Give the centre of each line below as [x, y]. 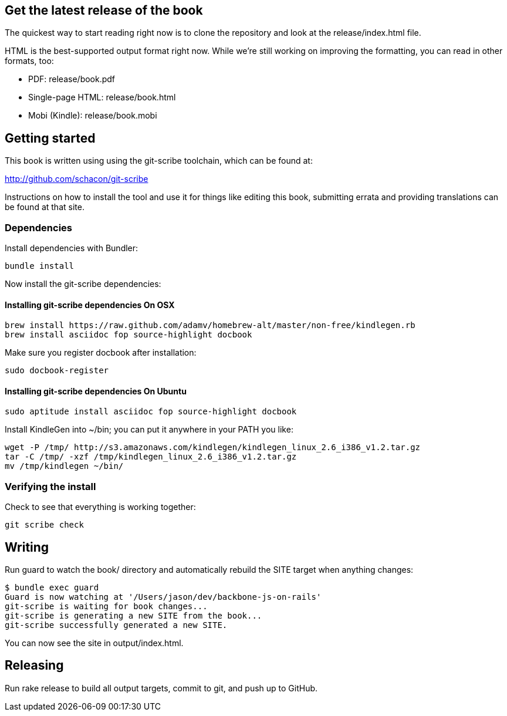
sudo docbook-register [57, 371]
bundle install [40, 266]
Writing [27, 547]
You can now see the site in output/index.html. [94, 643]
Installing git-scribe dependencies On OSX [90, 305]
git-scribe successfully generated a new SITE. [116, 625]
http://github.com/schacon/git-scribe [77, 179]
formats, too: [29, 61]
